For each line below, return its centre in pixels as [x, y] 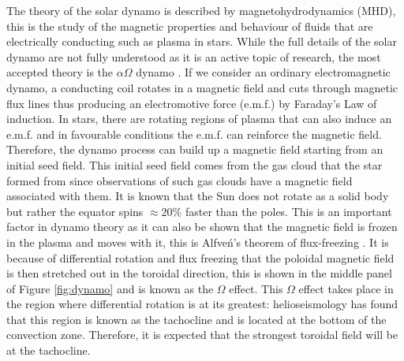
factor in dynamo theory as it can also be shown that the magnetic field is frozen [202, 227]
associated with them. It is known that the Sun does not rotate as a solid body [198, 196]
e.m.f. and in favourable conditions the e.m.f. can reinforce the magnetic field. [194, 134]
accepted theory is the [60, 72]
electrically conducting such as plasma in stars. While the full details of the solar [202, 41]
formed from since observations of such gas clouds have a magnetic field [180, 180]
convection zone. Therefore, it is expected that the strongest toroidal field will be [202, 335]
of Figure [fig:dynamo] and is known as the [110, 288]
